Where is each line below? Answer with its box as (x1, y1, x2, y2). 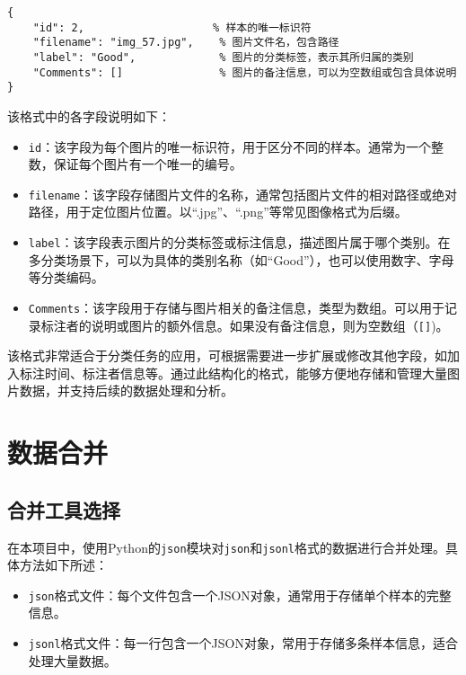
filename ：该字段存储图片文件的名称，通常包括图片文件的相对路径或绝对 (28, 184, 458, 203)
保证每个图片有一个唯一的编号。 (53, 155, 242, 173)
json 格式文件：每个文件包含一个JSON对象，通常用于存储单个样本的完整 (28, 585, 452, 604)
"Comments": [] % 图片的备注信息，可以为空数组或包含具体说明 (32, 66, 457, 79)
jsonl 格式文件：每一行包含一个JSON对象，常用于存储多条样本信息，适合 (28, 634, 458, 653)
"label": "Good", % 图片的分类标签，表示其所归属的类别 (32, 50, 414, 64)
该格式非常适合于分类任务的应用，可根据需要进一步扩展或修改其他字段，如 (7, 346, 447, 365)
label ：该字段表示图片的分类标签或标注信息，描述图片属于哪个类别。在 (28, 233, 451, 252)
